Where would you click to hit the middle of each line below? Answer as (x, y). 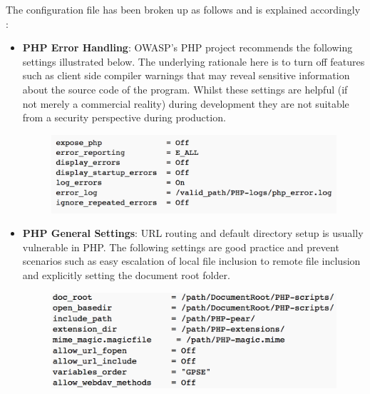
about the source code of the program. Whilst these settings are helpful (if (185, 89)
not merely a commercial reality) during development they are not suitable (186, 103)
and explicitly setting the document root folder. (126, 274)
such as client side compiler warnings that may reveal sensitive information (186, 75)
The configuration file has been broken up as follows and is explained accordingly (183, 9)
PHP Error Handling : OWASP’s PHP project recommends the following (187, 47)
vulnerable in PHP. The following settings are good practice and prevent (181, 247)
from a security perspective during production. (124, 117)
